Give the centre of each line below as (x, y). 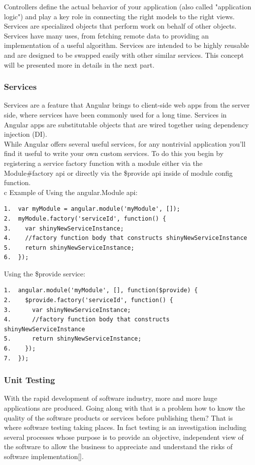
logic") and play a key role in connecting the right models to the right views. (119, 16)
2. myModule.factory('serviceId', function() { (85, 218)
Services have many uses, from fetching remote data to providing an (107, 35)
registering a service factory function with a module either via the (103, 163)
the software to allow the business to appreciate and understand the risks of (118, 446)
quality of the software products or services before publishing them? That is (118, 417)
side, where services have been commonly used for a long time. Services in (115, 114)
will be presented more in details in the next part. (79, 64)
